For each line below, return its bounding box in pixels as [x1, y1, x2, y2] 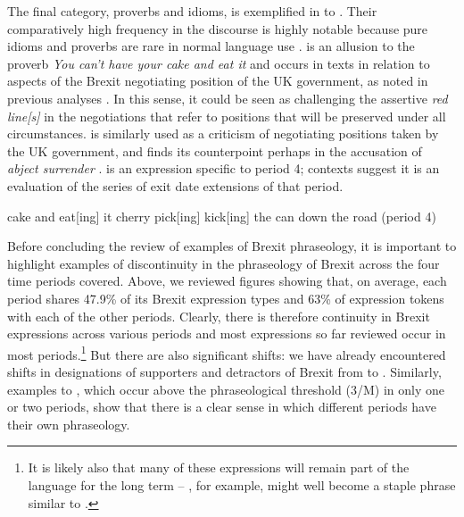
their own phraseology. [7, 414, 130, 433]
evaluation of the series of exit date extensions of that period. [7, 176, 344, 195]
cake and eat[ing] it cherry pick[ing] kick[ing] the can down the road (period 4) [7, 206, 436, 225]
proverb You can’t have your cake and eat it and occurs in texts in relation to [7, 54, 430, 72]
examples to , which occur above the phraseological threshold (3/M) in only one [7, 379, 444, 398]
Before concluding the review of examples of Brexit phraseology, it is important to [7, 237, 457, 255]
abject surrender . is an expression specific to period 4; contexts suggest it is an [7, 159, 440, 178]
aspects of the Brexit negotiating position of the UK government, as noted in [7, 71, 428, 90]
